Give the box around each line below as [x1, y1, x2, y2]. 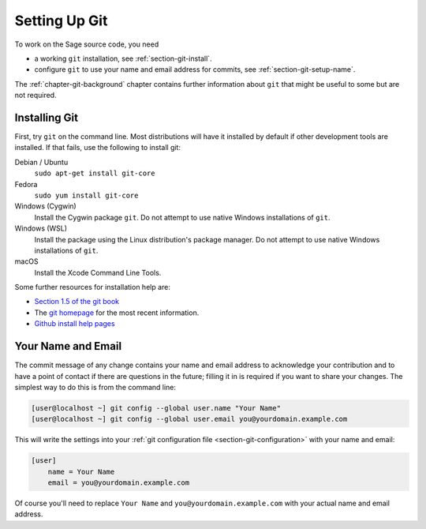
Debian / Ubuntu [14, 157, 69, 167]
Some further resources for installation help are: [14, 283, 171, 292]
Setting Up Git [14, 12, 108, 29]
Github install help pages [34, 319, 115, 328]
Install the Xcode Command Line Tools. [34, 268, 162, 277]
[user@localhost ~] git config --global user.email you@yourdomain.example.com [31, 415, 348, 424]
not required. [14, 91, 57, 100]
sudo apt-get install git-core [34, 169, 155, 178]
